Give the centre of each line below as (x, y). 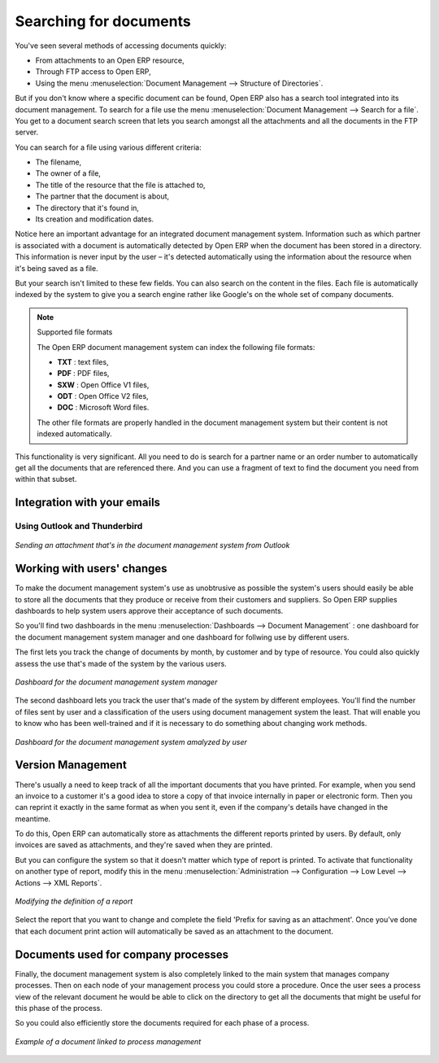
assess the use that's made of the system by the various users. (121, 663)
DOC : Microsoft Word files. (103, 408)
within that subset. (46, 479)
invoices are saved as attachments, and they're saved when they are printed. (143, 845)
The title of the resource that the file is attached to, (121, 185)
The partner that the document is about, (102, 196)
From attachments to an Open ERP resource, (110, 60)
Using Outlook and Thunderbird (79, 527)
